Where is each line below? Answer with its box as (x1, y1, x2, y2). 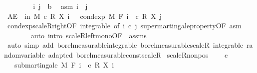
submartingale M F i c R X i (14, 59, 114, 70)
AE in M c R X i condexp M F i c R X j (7, 10, 162, 21)
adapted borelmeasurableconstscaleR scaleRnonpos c (48, 49, 228, 60)
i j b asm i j (33, 1, 88, 11)
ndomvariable (4, 49, 45, 60)
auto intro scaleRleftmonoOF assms (30, 30, 147, 40)
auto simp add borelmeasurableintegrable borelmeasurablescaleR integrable (7, 40, 244, 50)
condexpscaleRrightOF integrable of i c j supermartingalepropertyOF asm (7, 20, 242, 31)
